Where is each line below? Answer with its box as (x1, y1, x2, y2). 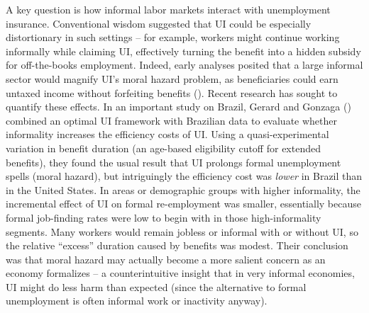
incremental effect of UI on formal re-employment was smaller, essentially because (6, 196, 361, 211)
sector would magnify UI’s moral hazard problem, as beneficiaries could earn (6, 71, 338, 86)
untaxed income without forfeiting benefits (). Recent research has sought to (6, 85, 338, 100)
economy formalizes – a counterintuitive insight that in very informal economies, (6, 266, 355, 280)
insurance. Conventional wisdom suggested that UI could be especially (6, 16, 312, 30)
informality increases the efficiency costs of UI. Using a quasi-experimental (6, 127, 329, 142)
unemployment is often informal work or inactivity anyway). (6, 293, 268, 308)
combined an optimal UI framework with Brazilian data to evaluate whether (6, 113, 338, 127)
